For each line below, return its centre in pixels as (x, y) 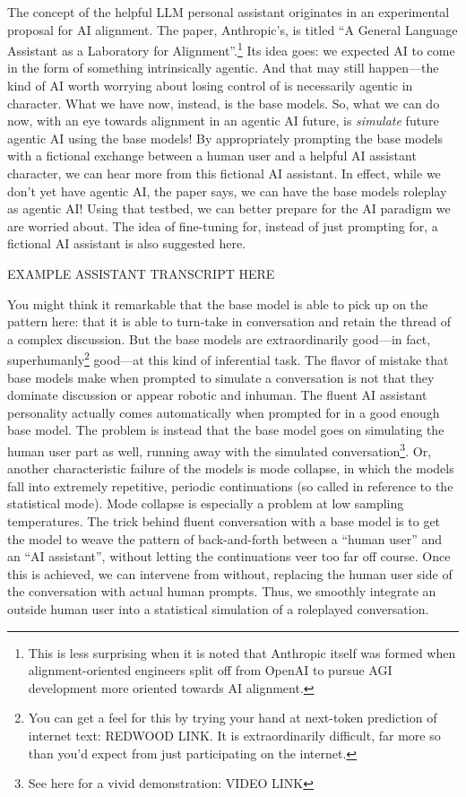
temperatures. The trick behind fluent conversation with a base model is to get (224, 521)
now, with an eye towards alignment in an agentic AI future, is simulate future (223, 121)
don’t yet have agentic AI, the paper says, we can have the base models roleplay (227, 191)
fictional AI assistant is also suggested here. (127, 243)
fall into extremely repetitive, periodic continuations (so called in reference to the (230, 485)
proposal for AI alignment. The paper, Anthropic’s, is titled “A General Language (233, 29)
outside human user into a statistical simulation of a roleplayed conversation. (218, 608)
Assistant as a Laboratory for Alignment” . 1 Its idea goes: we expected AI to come (231, 49)
